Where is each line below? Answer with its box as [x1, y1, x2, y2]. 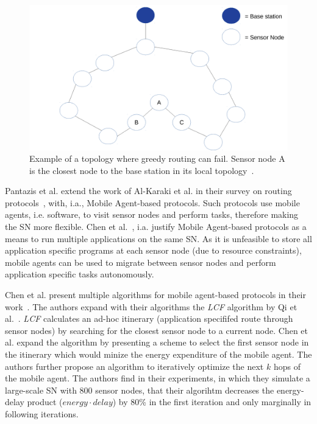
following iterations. [5, 407, 79, 420]
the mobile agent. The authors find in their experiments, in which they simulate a [5, 372, 310, 384]
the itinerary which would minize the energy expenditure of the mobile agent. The [5, 348, 312, 360]
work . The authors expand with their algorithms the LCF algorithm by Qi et [5, 300, 297, 313]
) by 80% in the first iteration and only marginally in [112, 395, 312, 408]
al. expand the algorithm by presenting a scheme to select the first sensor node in [5, 336, 309, 349]
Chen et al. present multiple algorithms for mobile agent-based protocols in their [5, 288, 307, 301]
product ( [27, 395, 63, 408]
